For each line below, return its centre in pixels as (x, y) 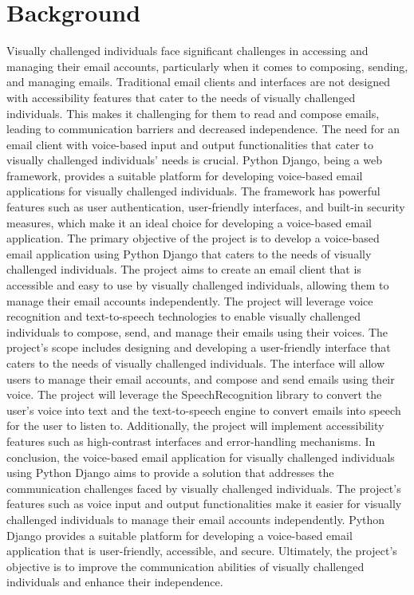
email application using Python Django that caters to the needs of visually (189, 253)
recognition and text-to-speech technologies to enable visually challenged (183, 316)
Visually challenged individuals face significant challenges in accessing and (187, 51)
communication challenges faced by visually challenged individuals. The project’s (204, 488)
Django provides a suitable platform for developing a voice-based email (179, 535)
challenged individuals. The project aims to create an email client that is (184, 269)
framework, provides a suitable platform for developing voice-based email (185, 175)
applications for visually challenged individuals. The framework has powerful (193, 191)
